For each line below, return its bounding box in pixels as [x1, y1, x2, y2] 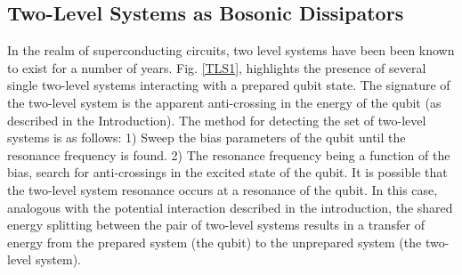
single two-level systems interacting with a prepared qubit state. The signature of [7, 76, 450, 94]
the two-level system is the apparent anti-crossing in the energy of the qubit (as [7, 93, 442, 111]
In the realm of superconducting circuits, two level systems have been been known [7, 41, 455, 60]
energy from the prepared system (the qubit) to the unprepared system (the [7, 232, 422, 251]
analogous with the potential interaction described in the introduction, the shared [7, 198, 453, 216]
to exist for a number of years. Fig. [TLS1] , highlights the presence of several [7, 58, 426, 77]
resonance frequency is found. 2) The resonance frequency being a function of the [7, 145, 450, 164]
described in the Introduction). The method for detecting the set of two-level [7, 110, 426, 129]
